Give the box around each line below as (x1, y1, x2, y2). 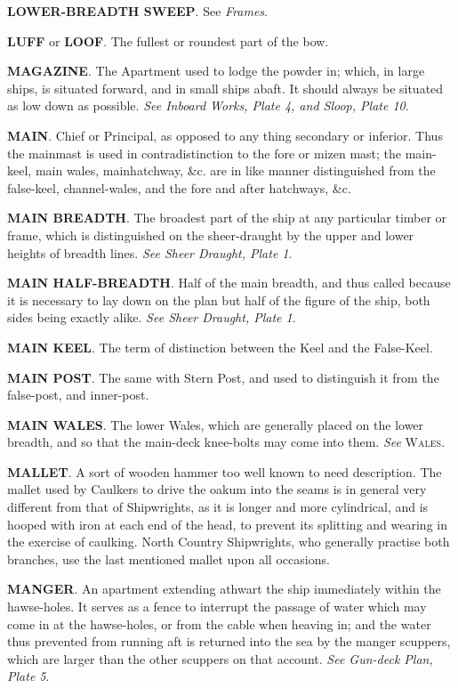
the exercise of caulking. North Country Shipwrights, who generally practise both (7, 532, 450, 551)
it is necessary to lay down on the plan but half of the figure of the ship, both (7, 290, 430, 309)
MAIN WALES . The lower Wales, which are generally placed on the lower (7, 415, 424, 433)
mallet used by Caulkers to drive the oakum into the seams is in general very (7, 480, 427, 498)
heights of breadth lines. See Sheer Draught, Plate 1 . (7, 243, 293, 262)
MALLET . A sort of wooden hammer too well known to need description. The (7, 462, 442, 481)
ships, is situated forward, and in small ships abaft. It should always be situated (7, 78, 444, 97)
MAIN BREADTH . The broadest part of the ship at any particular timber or (7, 208, 447, 227)
